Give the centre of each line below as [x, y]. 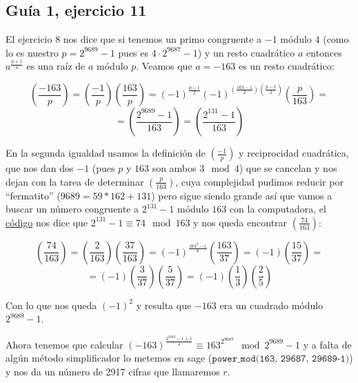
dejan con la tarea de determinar [75, 181]
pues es [133, 52]
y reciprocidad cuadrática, [294, 153]
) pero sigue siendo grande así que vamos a [242, 195]
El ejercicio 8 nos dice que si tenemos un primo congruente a [134, 39]
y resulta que [164, 305]
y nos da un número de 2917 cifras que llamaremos [113, 371]
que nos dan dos [40, 168]
